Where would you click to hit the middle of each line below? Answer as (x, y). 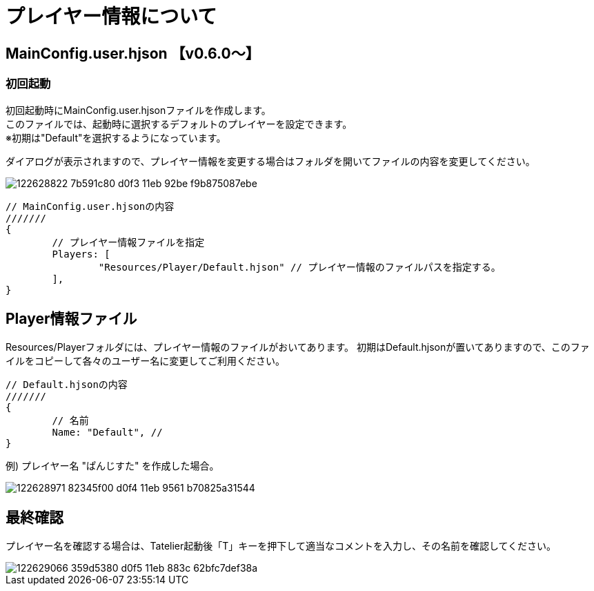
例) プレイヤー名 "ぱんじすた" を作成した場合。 (112, 466)
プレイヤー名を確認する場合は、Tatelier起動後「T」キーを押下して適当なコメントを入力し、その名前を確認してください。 (281, 546)
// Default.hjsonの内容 (67, 385)
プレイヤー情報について (111, 17)
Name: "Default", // (107, 433)
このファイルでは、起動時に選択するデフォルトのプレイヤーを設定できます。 (179, 124)
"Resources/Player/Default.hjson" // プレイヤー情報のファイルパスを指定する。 (299, 267)
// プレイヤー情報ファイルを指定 (128, 242)
